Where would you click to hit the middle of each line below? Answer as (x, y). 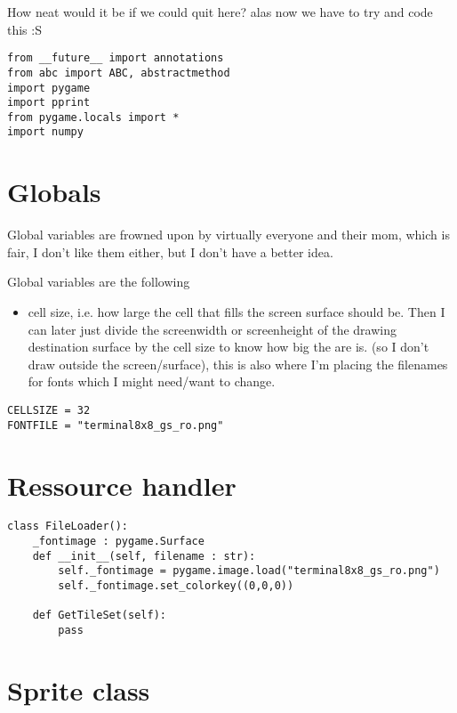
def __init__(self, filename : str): (144, 556)
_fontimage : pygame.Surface (118, 542)
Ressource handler (122, 485)
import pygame (49, 88)
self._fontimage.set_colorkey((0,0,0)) (176, 586)
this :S (24, 29)
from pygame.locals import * (93, 117)
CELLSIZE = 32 (49, 410)
